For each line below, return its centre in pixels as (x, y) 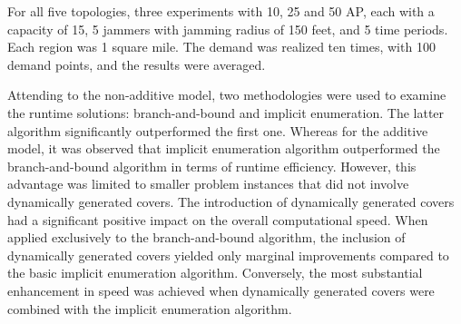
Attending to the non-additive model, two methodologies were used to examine (227, 95)
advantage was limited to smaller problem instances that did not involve (208, 184)
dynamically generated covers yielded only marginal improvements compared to (228, 255)
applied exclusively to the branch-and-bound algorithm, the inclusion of (206, 237)
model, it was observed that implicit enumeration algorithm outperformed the (224, 148)
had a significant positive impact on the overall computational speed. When (218, 219)
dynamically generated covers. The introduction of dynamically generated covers (231, 201)
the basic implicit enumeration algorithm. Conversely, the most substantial (215, 273)
